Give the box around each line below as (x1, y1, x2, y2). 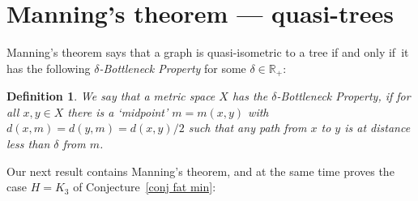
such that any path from (188, 119, 307, 136)
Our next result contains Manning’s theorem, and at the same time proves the (6, 162, 395, 179)
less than (6, 135, 50, 152)
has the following (6, 59, 91, 76)
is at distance (344, 119, 411, 136)
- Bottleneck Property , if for (276, 88, 411, 105)
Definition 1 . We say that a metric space (6, 88, 215, 105)
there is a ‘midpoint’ (67, 103, 168, 120)
